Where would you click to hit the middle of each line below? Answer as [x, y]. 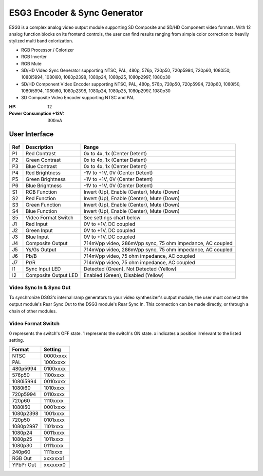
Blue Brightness [44, 186]
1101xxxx [54, 426]
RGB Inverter [34, 57]
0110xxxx [55, 394]
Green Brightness [46, 179]
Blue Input [37, 237]
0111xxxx [54, 446]
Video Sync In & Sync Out [40, 288]
